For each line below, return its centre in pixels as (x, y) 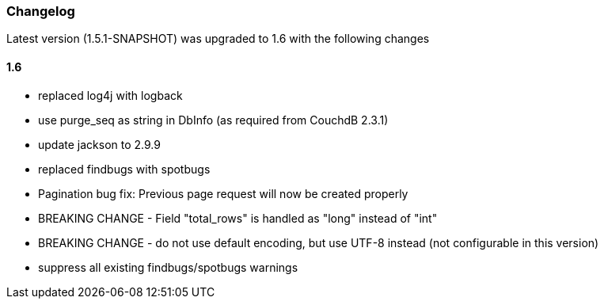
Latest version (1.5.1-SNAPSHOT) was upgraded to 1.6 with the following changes (218, 39)
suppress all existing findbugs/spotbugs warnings (168, 267)
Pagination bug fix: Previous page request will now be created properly (223, 193)
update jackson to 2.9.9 (99, 144)
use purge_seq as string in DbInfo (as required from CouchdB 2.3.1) (213, 120)
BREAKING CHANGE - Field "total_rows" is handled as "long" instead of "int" (238, 218)
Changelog (41, 11)
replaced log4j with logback (110, 95)
